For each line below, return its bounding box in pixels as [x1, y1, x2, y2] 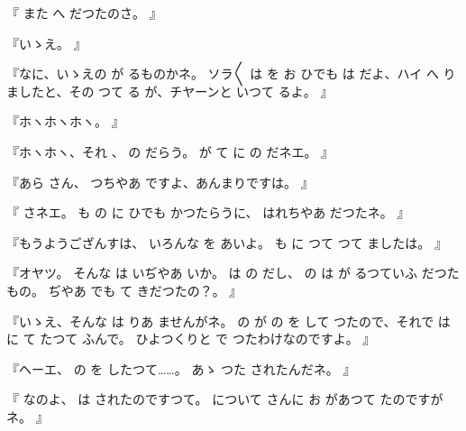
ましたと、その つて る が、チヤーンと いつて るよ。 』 [6, 81, 334, 100]
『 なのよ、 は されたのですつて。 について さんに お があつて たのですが [6, 390, 443, 408]
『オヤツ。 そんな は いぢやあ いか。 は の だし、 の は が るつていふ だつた [6, 263, 460, 282]
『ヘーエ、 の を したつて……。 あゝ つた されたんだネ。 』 [6, 359, 356, 378]
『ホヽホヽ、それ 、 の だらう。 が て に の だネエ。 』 [6, 142, 334, 160]
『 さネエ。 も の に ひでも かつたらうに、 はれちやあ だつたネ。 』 [6, 203, 410, 222]
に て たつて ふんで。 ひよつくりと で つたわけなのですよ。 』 [6, 329, 376, 348]
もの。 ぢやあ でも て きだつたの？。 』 [6, 280, 242, 299]
